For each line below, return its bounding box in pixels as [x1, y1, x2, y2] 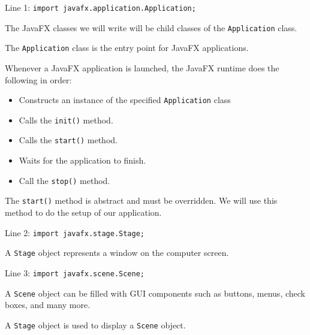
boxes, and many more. [5, 298, 91, 311]
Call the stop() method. [19, 174, 110, 186]
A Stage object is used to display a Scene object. [5, 318, 186, 331]
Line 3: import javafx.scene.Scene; [5, 266, 145, 279]
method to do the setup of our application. [5, 206, 162, 219]
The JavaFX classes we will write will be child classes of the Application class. [5, 21, 297, 34]
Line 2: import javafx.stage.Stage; [5, 226, 145, 239]
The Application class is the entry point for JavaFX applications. [5, 41, 249, 54]
